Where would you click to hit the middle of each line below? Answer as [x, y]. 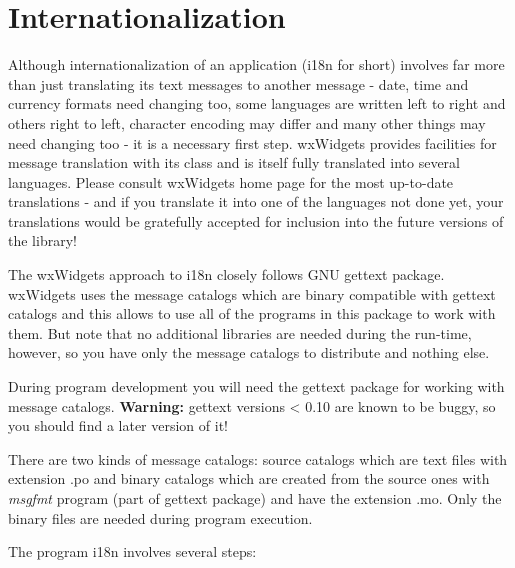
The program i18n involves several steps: [132, 551]
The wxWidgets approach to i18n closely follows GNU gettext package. [226, 274]
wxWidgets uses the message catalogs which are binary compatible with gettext [252, 293]
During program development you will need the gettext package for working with [256, 386]
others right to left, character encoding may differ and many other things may [247, 122]
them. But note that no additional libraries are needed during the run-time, [240, 332]
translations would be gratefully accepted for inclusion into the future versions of [256, 220]
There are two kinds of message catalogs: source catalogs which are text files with [258, 458]
